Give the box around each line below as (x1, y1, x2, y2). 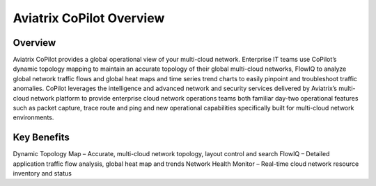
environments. (13, 113, 54, 121)
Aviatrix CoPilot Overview (13, 10, 165, 26)
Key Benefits (13, 132, 70, 144)
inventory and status (13, 169, 72, 178)
